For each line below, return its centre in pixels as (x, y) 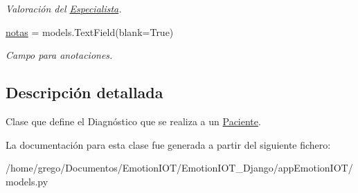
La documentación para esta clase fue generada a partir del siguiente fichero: (168, 144)
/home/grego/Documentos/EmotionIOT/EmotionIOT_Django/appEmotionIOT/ (179, 168)
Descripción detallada (84, 92)
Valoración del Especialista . (64, 8)
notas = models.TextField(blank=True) (90, 31)
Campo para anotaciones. (59, 55)
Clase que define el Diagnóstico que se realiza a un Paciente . (133, 121)
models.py (27, 181)
